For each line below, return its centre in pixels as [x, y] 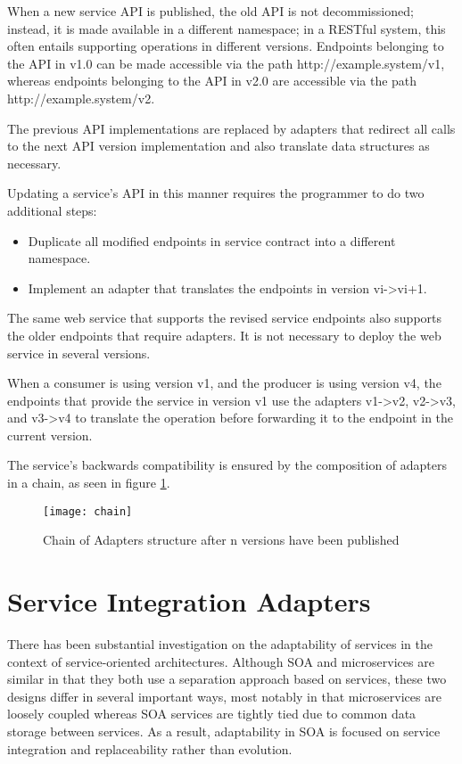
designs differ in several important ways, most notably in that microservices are [224, 696]
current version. [50, 435]
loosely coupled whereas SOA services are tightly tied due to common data [212, 714]
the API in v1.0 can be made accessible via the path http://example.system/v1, [226, 63]
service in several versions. [79, 353]
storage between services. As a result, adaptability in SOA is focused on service [224, 731]
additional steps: [52, 210]
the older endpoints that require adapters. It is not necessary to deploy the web [224, 335]
